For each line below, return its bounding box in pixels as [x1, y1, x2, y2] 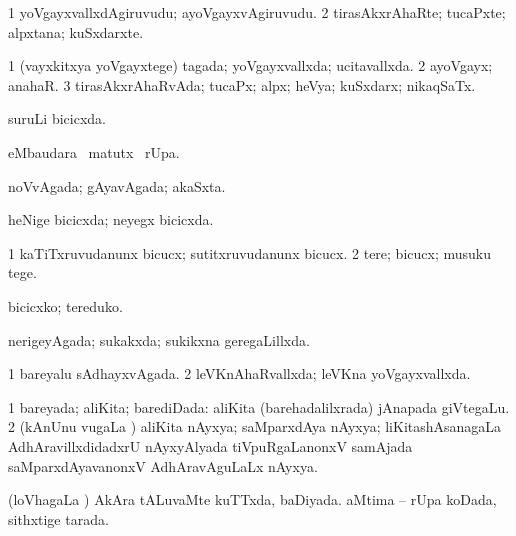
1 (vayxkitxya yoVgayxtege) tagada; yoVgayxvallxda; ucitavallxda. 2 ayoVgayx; [8, 55, 493, 76]
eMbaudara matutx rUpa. [8, 141, 180, 162]
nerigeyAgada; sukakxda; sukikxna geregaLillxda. [8, 329, 310, 350]
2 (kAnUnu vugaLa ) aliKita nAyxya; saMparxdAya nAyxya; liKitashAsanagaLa [8, 416, 502, 437]
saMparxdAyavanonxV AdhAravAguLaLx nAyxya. [8, 455, 318, 476]
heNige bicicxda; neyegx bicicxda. [8, 209, 214, 230]
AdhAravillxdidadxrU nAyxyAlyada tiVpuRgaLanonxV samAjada [8, 435, 413, 456]
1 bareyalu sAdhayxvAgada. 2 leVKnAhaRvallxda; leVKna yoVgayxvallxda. [8, 363, 471, 384]
